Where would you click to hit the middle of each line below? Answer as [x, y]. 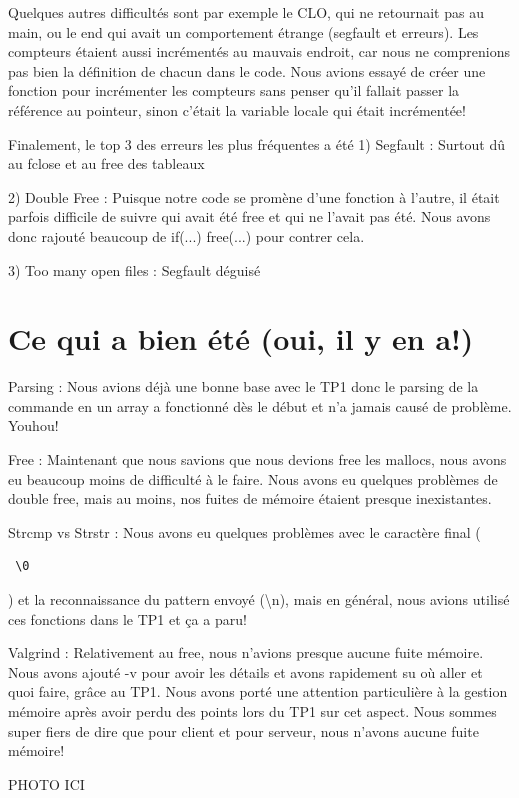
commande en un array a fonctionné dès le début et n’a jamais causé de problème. [260, 405]
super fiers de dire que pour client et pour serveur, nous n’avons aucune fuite [243, 730]
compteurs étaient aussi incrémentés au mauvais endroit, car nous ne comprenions [259, 51]
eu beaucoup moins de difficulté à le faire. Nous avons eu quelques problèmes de [253, 478]
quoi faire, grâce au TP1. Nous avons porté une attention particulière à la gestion [258, 691]
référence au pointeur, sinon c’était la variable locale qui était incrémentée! [237, 109]
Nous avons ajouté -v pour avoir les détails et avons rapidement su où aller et [245, 671]
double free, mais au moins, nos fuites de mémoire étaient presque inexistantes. [250, 498]
